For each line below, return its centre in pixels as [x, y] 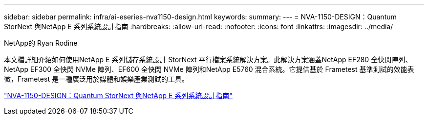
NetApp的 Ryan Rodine [41, 43]
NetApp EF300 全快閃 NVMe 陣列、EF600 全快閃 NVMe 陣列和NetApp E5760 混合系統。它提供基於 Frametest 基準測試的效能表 [209, 69]
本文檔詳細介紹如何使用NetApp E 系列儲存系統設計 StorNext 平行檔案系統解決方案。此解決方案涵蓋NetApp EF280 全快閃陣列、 [208, 59]
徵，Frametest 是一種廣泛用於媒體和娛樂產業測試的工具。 [96, 79]
